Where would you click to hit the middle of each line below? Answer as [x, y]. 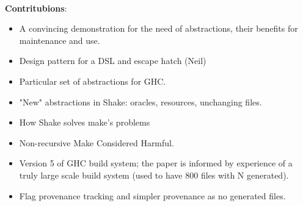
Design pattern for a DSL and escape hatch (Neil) [113, 61]
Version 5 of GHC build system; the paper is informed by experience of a [156, 163]
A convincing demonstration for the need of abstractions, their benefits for [159, 28]
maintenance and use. [60, 40]
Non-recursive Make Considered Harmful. [97, 142]
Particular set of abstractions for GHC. [93, 81]
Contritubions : [36, 8]
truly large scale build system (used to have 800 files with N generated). [154, 175]
